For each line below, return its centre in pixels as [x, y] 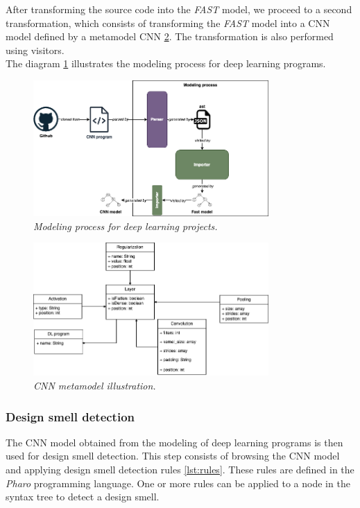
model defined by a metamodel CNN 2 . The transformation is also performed [170, 36]
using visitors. [35, 50]
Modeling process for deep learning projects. [126, 226]
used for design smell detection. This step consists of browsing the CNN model [173, 456]
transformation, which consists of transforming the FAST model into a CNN [168, 23]
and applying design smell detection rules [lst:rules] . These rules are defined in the [180, 470]
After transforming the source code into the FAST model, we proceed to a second [179, 9]
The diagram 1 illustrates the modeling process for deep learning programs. [166, 63]
